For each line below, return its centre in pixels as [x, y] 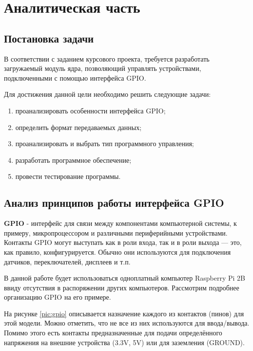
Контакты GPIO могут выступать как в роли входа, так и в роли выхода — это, [123, 242]
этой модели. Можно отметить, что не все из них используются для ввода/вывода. [127, 323]
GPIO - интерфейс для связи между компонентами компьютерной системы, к [120, 223]
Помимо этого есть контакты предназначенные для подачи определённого [113, 333]
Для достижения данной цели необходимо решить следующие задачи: [107, 94]
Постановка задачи [49, 38]
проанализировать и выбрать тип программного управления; [105, 143]
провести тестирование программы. [68, 176]
